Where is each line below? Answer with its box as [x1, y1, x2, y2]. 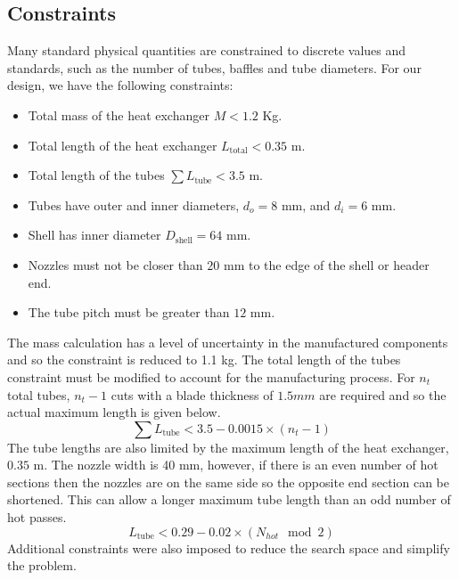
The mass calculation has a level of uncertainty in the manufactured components [7, 332, 448, 351]
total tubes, [7, 385, 70, 404]
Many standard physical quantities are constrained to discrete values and [7, 41, 406, 60]
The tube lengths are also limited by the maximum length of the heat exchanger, [7, 437, 449, 456]
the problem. [7, 556, 77, 575]
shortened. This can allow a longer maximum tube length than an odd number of [7, 490, 451, 509]
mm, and [281, 195, 331, 214]
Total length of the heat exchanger [28, 135, 217, 154]
